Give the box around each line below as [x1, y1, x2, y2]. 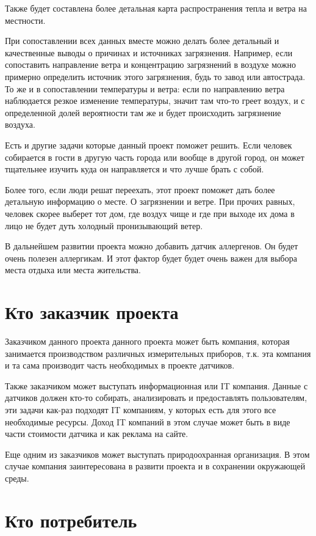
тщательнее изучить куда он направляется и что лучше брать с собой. [5, 163, 264, 175]
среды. [5, 471, 29, 484]
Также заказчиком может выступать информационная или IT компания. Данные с [5, 379, 308, 392]
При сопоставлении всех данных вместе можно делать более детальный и [5, 34, 279, 47]
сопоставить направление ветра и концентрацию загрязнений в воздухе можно [5, 58, 296, 71]
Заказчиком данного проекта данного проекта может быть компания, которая [5, 335, 290, 347]
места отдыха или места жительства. [5, 263, 141, 276]
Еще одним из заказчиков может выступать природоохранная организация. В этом [5, 447, 310, 460]
